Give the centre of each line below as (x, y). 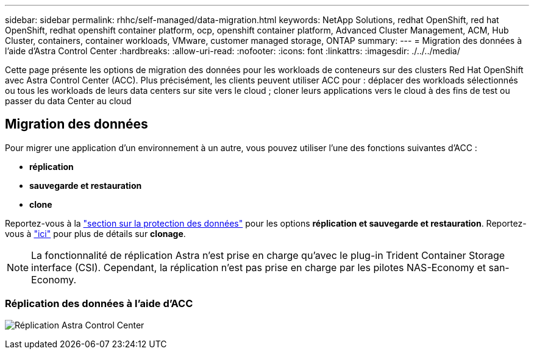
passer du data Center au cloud (68, 101)
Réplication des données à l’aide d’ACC (99, 304)
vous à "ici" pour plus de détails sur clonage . (95, 233)
